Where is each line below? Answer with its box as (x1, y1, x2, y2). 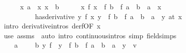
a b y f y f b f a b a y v (14, 40, 137, 50)
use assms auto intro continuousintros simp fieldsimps (3, 30, 177, 40)
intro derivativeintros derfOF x (3, 21, 101, 31)
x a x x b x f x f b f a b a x (20, 1, 161, 11)
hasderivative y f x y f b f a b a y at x (35, 11, 182, 21)
